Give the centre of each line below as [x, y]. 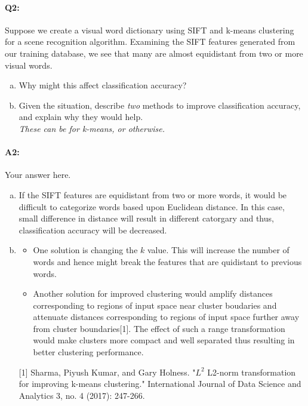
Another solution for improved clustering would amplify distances [153, 293]
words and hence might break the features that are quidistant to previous [167, 261]
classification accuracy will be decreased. [93, 230]
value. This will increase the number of [218, 250]
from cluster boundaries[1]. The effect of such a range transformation [159, 328]
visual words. [29, 65]
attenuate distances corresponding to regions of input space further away [166, 317]
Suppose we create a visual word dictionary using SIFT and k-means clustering [150, 30]
